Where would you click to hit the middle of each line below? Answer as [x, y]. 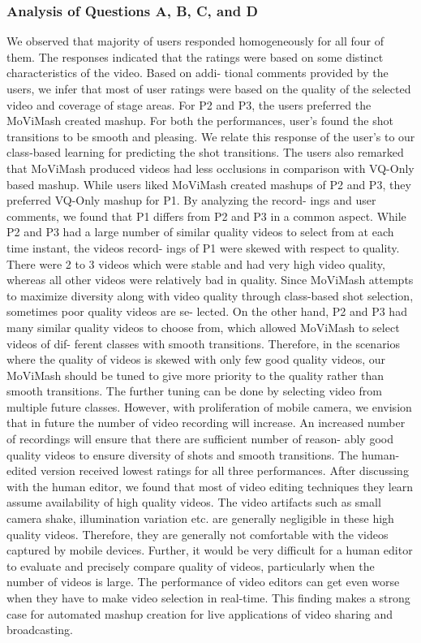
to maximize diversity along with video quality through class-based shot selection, [210, 295]
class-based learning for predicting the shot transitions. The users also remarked [205, 152]
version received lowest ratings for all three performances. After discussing [224, 470]
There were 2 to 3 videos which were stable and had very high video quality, [196, 263]
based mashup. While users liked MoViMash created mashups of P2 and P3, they [209, 184]
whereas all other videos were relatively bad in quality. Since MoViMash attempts [210, 280]
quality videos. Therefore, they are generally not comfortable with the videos [198, 534]
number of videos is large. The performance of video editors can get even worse [203, 582]
